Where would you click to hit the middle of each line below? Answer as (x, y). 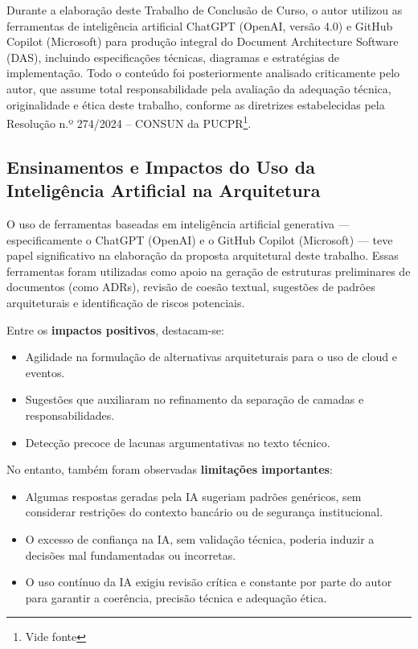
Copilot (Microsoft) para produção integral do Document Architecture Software (203, 41)
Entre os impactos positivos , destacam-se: (115, 329)
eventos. (45, 372)
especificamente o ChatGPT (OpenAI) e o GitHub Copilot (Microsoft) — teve (200, 239)
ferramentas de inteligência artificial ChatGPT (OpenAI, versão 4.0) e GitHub (200, 25)
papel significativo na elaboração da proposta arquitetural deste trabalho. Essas (203, 255)
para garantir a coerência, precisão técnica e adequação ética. (176, 597)
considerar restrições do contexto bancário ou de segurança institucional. (204, 512)
